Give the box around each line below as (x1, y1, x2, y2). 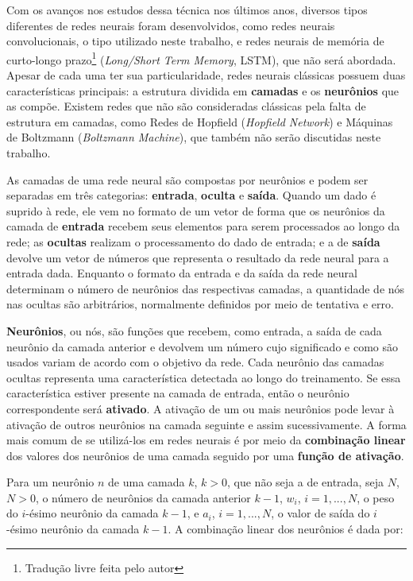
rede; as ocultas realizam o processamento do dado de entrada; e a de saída (6, 233, 380, 250)
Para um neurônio (6, 474, 95, 490)
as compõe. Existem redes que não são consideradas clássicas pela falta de (6, 98, 366, 114)
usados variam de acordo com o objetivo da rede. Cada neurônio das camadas (6, 354, 384, 370)
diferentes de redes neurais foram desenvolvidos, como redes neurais (6, 17, 335, 33)
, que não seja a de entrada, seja (227, 474, 384, 490)
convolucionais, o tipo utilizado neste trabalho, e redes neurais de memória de (6, 33, 384, 49)
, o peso (357, 489, 395, 505)
